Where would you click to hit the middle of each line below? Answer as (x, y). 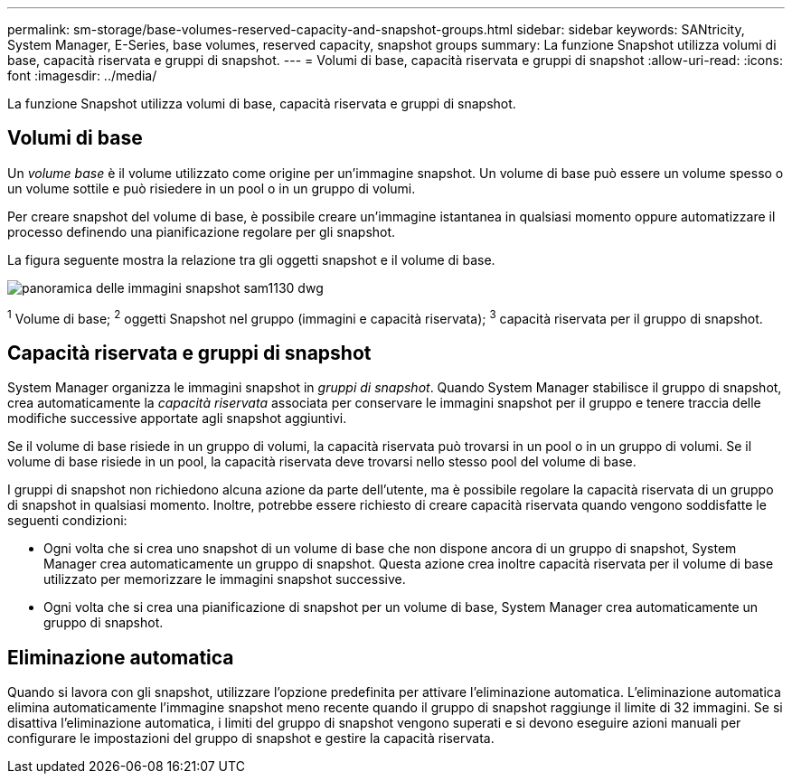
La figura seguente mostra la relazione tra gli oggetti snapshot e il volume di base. (251, 259)
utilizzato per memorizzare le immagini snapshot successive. (225, 579)
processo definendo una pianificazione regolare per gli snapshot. (202, 231)
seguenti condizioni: (67, 521)
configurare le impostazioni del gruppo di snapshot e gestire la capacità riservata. (251, 739)
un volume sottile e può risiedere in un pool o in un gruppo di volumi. (212, 188)
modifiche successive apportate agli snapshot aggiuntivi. (177, 419)
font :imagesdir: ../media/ (82, 75)
